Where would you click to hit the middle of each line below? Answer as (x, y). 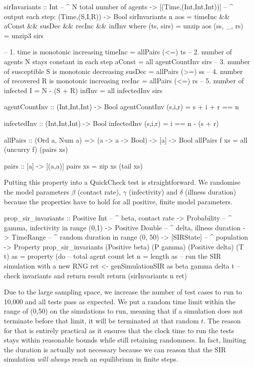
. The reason (222, 321)
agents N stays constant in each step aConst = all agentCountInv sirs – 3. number (127, 61)
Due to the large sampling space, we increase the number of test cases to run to (123, 292)
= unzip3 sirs (24, 35)
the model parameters (37, 191)
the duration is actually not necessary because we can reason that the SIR (115, 349)
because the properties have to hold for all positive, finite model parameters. (118, 201)
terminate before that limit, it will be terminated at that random (101, 321)
